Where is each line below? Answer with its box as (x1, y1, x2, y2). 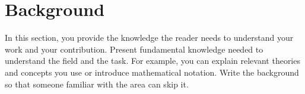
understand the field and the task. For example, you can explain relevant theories (5, 54, 300, 67)
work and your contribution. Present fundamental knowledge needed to (5, 43, 263, 55)
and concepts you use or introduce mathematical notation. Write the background (5, 66, 299, 78)
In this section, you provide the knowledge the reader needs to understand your (5, 31, 294, 44)
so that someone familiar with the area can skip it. (5, 77, 189, 90)
